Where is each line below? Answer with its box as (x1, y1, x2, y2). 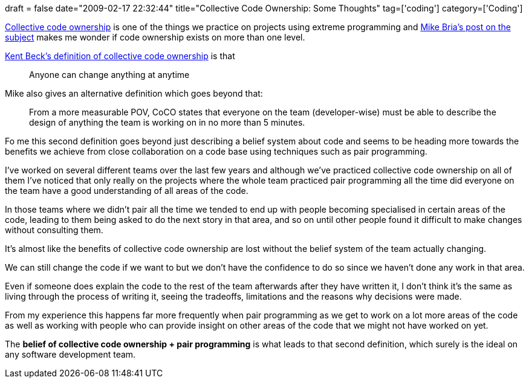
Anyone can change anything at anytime (29, 69, 190, 80)
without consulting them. (5, 225, 103, 235)
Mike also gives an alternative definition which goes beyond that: (5, 88, 263, 98)
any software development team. (5, 349, 136, 359)
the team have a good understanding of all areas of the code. (5, 185, 248, 196)
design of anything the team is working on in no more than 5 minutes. (29, 117, 305, 127)
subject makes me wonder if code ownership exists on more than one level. (5, 32, 305, 42)
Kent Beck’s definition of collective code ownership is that (5, 51, 235, 61)
